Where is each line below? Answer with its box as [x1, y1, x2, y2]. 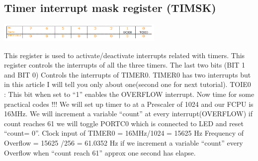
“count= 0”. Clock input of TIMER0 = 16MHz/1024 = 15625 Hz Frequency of [4, 128, 244, 138]
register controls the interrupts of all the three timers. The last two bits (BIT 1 [4, 60, 246, 70]
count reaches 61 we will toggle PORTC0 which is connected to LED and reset [4, 118, 244, 128]
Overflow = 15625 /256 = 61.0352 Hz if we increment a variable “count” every [4, 137, 243, 148]
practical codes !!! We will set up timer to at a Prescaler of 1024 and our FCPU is [4, 98, 254, 109]
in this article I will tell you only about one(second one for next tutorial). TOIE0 [4, 79, 251, 89]
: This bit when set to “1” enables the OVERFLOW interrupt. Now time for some [4, 88, 255, 99]
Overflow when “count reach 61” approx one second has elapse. [4, 147, 196, 158]
